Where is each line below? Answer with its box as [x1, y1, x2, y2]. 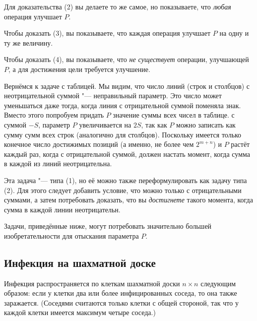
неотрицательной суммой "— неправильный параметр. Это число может [4, 90, 222, 101]
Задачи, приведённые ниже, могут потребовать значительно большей [4, 221, 212, 231]
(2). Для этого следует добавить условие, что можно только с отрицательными [4, 185, 242, 195]
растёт [231, 139, 250, 149]
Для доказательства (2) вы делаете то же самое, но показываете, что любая [4, 1, 231, 11]
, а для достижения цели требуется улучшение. [8, 64, 150, 74]
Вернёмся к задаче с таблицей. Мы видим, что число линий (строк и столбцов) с [4, 80, 250, 91]
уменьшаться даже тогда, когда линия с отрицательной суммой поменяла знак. [4, 100, 241, 110]
